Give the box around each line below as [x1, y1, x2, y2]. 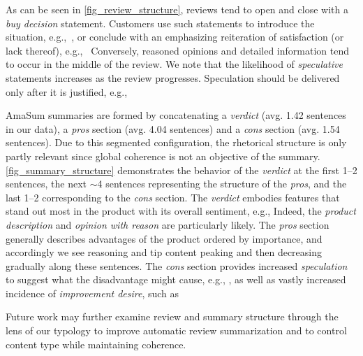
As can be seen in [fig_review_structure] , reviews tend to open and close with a [6, 2, 348, 16]
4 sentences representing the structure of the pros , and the [97, 176, 347, 191]
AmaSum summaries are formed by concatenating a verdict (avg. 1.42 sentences [6, 108, 346, 122]
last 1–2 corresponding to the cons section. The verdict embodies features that [6, 190, 340, 204]
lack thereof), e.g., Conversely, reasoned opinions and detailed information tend [6, 43, 349, 57]
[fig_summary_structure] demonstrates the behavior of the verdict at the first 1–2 [6, 162, 357, 177]
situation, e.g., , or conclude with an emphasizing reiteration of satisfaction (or [6, 29, 344, 44]
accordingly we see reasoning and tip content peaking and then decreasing [6, 245, 323, 259]
